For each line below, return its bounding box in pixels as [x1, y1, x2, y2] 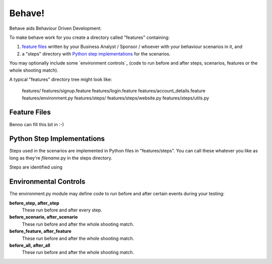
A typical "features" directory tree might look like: [9, 76, 112, 82]
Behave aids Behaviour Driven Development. [9, 25, 102, 31]
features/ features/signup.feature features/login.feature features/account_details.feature [22, 88, 206, 94]
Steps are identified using [9, 164, 63, 170]
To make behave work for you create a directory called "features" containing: [9, 34, 170, 40]
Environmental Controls [9, 177, 86, 186]
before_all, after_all [9, 242, 50, 248]
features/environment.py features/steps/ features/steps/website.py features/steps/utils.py [22, 95, 209, 101]
